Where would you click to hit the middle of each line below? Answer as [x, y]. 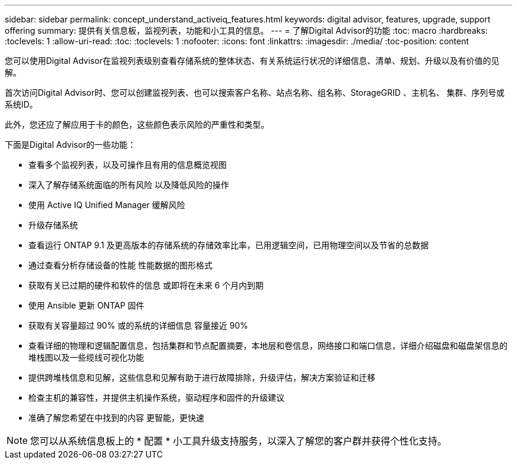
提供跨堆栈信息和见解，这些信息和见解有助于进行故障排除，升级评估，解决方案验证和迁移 [202, 377]
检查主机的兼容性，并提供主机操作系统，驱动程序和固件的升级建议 [156, 398]
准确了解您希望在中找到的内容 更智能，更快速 [116, 418]
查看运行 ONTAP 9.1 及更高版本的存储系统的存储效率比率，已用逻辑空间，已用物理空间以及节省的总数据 [229, 245]
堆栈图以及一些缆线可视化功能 [86, 357]
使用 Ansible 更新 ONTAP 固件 [86, 305]
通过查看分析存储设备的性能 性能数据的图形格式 [120, 265]
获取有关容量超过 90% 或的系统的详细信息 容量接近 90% [138, 325]
